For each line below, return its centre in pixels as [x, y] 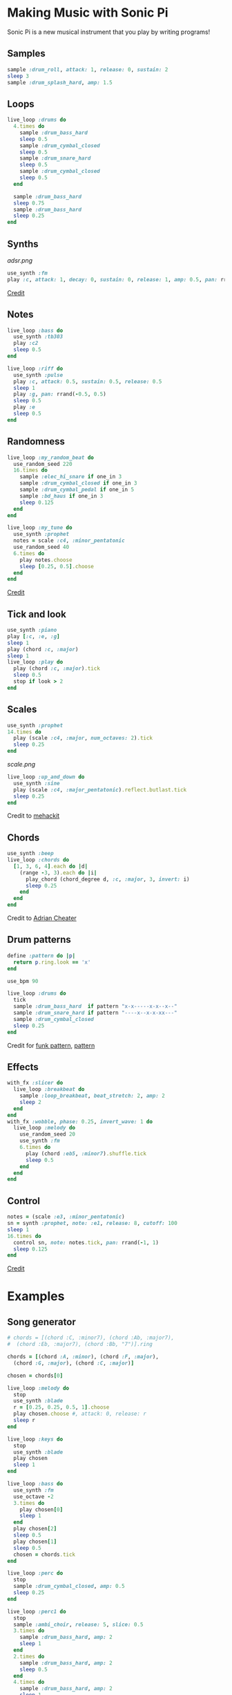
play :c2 [26, 344]
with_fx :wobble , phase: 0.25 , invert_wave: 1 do [80, 1121]
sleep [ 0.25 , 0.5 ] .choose [57, 566]
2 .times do [29, 1656]
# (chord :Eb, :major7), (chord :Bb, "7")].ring [80, 1345]
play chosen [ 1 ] [35, 1542]
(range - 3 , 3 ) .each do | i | [58, 872]
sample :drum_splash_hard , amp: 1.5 [60, 82]
